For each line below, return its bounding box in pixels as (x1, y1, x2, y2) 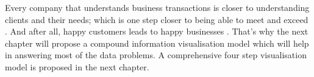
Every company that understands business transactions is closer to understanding (5, 1, 310, 13)
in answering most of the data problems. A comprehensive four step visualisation (5, 49, 307, 61)
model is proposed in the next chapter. (5, 60, 149, 73)
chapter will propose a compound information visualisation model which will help (5, 36, 309, 49)
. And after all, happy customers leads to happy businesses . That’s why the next (5, 25, 309, 38)
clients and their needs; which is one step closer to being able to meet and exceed (5, 13, 309, 25)
